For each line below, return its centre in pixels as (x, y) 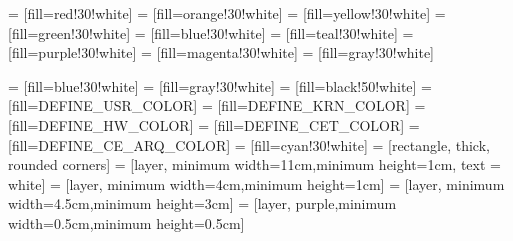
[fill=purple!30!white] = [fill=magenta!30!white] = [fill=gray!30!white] (221, 52)
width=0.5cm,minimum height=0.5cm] (126, 222)
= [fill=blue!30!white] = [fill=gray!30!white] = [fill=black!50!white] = (220, 85)
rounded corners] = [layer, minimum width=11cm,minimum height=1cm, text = (254, 164)
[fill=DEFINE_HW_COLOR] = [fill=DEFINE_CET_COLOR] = (214, 124)
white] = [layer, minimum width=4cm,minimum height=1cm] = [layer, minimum (256, 183)
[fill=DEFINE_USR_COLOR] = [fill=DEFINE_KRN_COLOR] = (217, 105)
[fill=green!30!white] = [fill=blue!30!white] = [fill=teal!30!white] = (211, 32)
